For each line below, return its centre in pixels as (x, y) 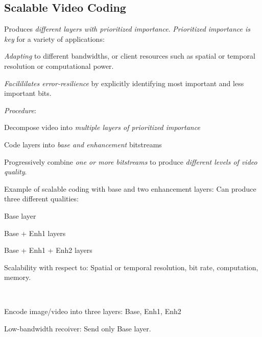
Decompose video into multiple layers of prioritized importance (102, 127)
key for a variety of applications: (54, 38)
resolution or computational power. (59, 66)
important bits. (28, 93)
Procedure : (20, 110)
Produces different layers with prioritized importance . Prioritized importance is (127, 29)
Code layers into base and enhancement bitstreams (83, 144)
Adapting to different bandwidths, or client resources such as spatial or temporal (130, 56)
